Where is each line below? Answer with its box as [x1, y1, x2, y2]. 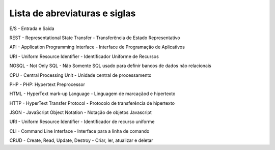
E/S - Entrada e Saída [9, 25, 54, 32]
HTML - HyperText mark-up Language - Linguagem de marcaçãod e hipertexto [9, 91, 176, 97]
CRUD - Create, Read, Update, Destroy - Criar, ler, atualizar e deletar [9, 137, 153, 143]
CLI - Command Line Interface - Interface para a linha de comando [9, 128, 150, 134]
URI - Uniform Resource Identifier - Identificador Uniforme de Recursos [9, 53, 159, 59]
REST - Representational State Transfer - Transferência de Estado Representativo [9, 35, 180, 41]
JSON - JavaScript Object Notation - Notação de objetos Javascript [9, 109, 152, 115]
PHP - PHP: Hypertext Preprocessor [9, 81, 85, 87]
